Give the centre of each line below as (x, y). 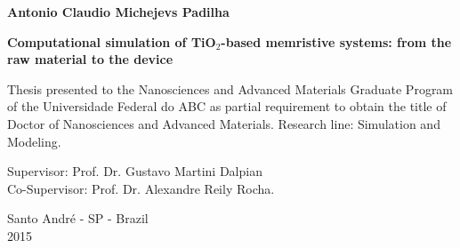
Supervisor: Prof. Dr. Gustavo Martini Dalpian (135, 171)
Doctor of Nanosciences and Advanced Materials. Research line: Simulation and (224, 123)
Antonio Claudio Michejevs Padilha (118, 12)
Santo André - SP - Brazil (78, 218)
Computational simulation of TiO (112, 41)
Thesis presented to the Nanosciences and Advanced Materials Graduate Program (230, 88)
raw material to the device (90, 59)
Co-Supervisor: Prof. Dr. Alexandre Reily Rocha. (141, 188)
